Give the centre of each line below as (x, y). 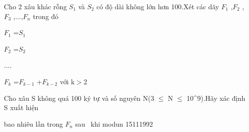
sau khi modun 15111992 (114, 123)
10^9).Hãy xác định (216, 98)
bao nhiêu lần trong (34, 123)
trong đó (46, 16)
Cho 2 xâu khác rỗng (35, 6)
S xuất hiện (21, 107)
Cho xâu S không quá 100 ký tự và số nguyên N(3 (79, 98)
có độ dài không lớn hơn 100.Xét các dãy (158, 6)
